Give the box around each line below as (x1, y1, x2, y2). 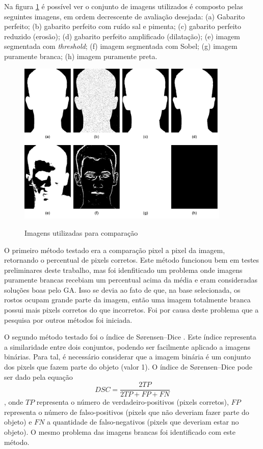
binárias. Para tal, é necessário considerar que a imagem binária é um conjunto (4, 351, 251, 362)
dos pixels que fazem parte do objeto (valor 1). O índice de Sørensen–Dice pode (4, 361, 253, 372)
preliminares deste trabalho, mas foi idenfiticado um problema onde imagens (4, 264, 243, 275)
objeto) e (4, 416, 32, 427)
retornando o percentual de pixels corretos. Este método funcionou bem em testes (4, 255, 259, 265)
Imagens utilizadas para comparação (24, 227, 138, 238)
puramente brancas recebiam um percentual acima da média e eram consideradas (4, 274, 258, 285)
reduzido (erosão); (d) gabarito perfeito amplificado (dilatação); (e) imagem (4, 31, 241, 41)
